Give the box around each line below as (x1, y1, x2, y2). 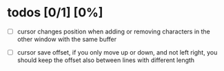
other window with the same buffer (17, 35, 117, 43)
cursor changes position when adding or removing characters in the (17, 27, 210, 35)
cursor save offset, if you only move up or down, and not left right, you (17, 48, 218, 56)
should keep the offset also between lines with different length (17, 56, 195, 64)
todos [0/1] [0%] (7, 5, 103, 20)
